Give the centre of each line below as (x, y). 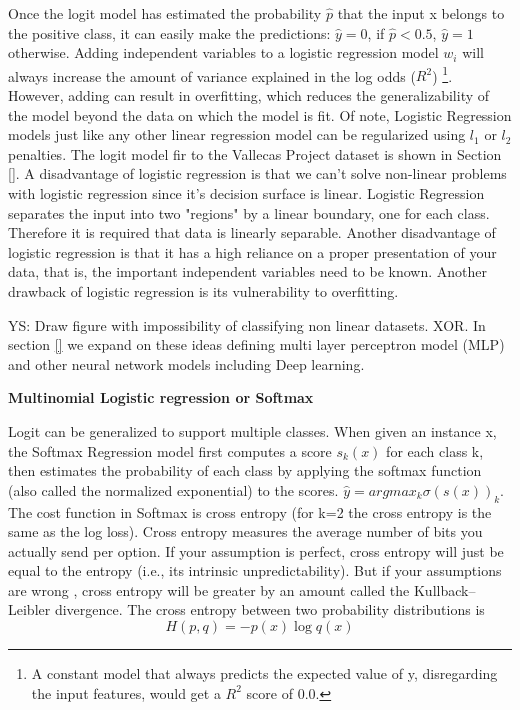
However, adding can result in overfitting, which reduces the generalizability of (249, 95)
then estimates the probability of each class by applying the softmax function (245, 470)
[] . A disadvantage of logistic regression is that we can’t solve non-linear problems (257, 173)
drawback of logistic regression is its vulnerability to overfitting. (203, 290)
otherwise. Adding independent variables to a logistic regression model (223, 52)
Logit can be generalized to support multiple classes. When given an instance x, (252, 430)
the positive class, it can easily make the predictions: (169, 32)
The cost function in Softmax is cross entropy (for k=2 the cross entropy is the (250, 511)
